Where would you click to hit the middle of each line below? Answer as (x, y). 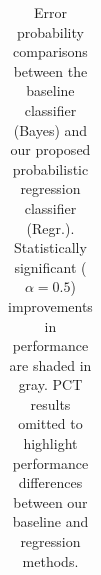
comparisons (50, 51)
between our (50, 501)
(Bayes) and (50, 129)
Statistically (50, 247)
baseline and (50, 521)
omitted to (50, 423)
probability (50, 31)
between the (50, 70)
